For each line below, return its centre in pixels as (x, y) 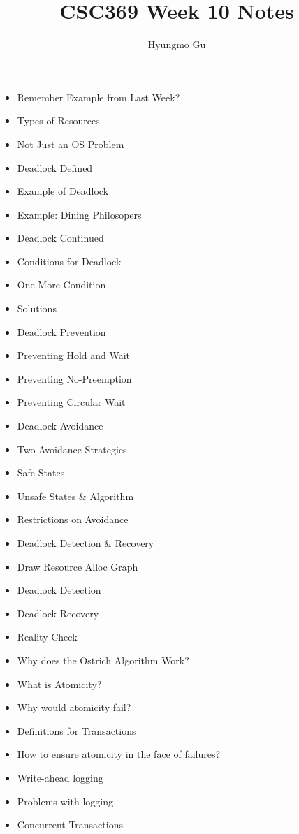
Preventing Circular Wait (71, 402)
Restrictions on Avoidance (73, 519)
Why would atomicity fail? (74, 707)
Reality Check (47, 637)
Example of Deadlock (63, 191)
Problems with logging (65, 801)
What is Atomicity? (59, 683)
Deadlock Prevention (61, 331)
